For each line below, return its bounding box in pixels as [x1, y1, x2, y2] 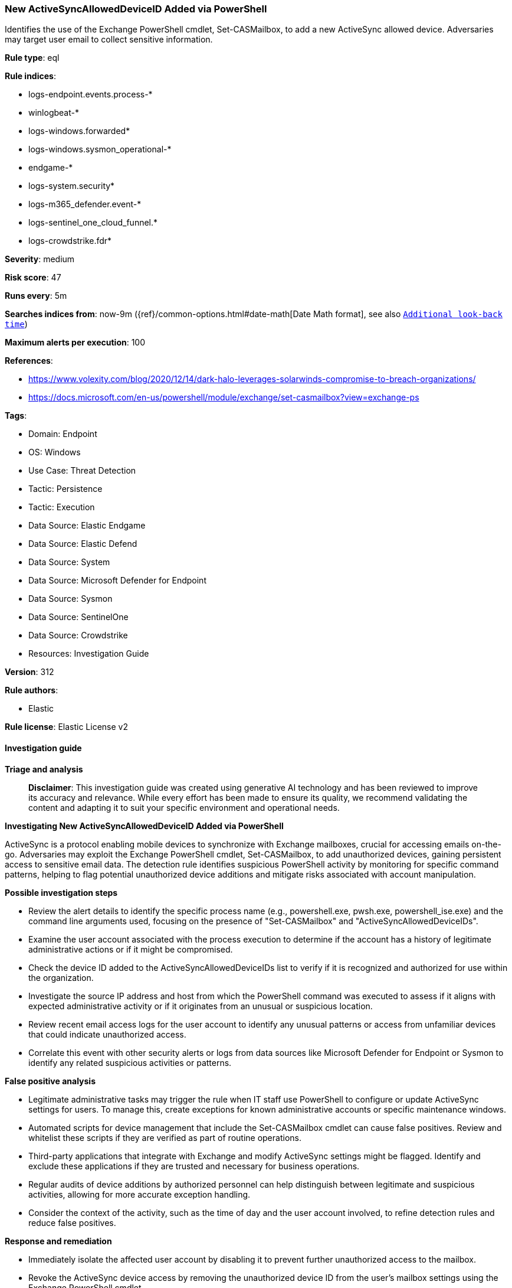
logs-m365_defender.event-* [28, 199, 142, 210]
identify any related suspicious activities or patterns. [28, 1057, 232, 1068]
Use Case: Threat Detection [28, 465, 136, 476]
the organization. [28, 972, 94, 983]
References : [5, 356, 53, 366]
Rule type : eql [5, 53, 60, 63]
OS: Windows [28, 447, 81, 458]
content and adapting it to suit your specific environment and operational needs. [28, 802, 340, 813]
